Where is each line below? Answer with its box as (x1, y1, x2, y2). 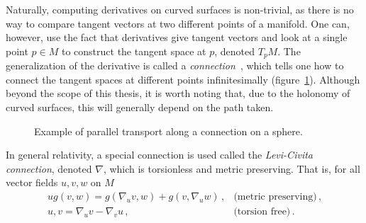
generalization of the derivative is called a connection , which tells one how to (6, 58, 344, 73)
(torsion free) (233, 207, 291, 217)
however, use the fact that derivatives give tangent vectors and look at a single (6, 30, 348, 45)
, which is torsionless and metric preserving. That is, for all (103, 161, 360, 176)
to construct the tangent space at (61, 43, 206, 58)
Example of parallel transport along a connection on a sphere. (34, 123, 303, 138)
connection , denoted (6, 161, 92, 176)
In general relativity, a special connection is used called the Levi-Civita (6, 147, 313, 162)
